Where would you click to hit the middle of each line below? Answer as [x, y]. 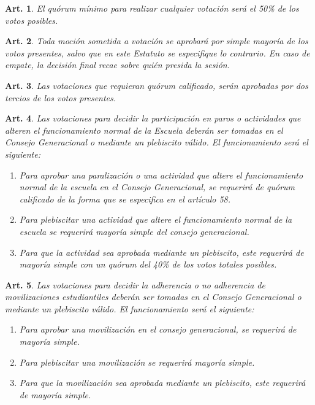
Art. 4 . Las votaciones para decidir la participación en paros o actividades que [153, 118]
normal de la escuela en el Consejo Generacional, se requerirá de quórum [157, 187]
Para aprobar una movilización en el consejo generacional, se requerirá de [158, 329]
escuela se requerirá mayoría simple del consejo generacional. [134, 231]
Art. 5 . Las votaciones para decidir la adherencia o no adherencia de [135, 284]
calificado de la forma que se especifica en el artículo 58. [125, 199]
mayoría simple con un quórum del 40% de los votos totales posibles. [148, 264]
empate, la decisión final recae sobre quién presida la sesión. [117, 65]
